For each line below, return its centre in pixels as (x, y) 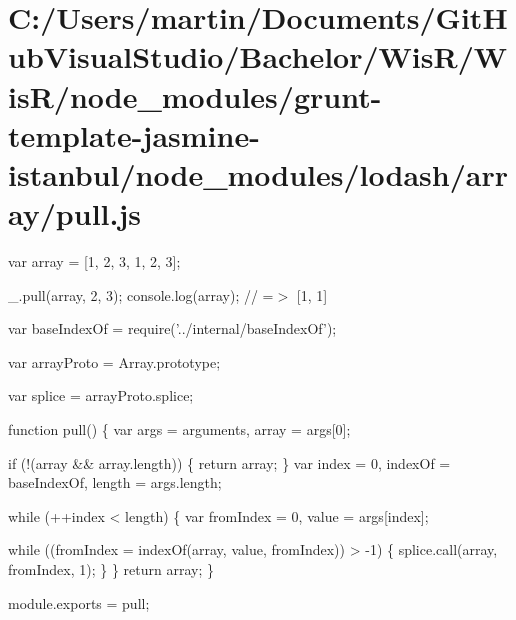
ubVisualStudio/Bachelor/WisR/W (258, 56)
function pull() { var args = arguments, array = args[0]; (179, 429)
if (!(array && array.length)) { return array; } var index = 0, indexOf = (229, 462)
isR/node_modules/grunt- (195, 95)
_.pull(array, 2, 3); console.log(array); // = (141, 294)
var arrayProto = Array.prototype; (114, 361)
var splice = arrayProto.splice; (101, 395)
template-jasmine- (134, 134)
